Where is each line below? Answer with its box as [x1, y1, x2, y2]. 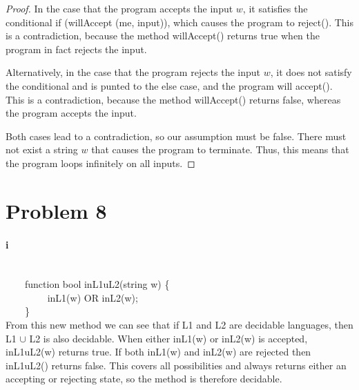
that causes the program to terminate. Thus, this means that [91, 142, 349, 157]
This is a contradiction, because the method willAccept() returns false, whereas [6, 92, 341, 106]
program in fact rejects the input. [6, 41, 147, 56]
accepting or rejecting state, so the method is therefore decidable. [6, 371, 282, 386]
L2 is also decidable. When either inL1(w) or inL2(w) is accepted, [29, 331, 308, 345]
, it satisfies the [242, 1, 308, 15]
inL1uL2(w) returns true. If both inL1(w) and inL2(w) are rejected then [6, 344, 311, 359]
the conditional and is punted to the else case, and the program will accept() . [6, 78, 333, 92]
